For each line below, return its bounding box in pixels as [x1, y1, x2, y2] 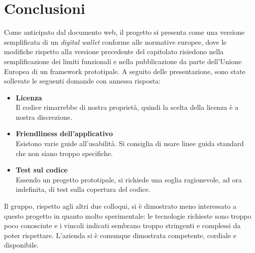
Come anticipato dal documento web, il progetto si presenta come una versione [4, 27, 245, 37]
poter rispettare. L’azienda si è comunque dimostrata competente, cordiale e [4, 230, 237, 240]
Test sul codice [15, 165, 68, 175]
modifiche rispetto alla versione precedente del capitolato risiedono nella [4, 46, 224, 57]
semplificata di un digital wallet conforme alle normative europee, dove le [4, 36, 227, 47]
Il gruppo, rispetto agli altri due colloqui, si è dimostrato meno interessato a [4, 201, 237, 211]
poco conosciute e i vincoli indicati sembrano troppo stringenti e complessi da [4, 220, 241, 231]
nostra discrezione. [15, 111, 72, 122]
